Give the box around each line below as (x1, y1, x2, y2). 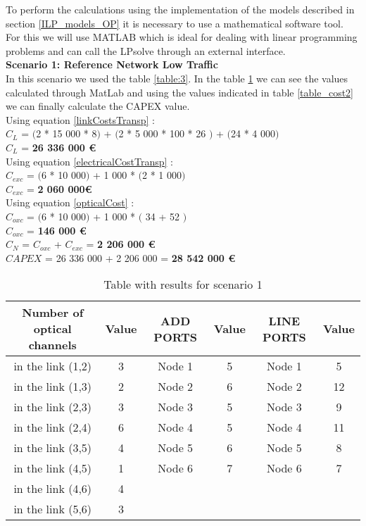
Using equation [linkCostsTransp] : (6, 112, 155, 127)
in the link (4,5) (13, 460, 92, 477)
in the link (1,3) (13, 378, 92, 395)
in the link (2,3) (13, 399, 92, 415)
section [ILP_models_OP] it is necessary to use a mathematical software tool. (6, 15, 343, 30)
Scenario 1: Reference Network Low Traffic (6, 57, 218, 72)
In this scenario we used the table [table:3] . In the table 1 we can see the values (6, 70, 348, 85)
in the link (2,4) (13, 419, 92, 436)
